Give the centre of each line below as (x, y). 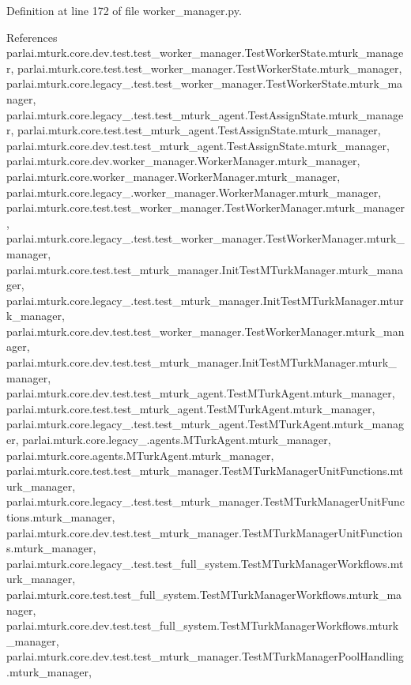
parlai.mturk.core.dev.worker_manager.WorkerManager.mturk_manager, (183, 161)
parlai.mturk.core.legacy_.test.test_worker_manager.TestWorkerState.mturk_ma (205, 83)
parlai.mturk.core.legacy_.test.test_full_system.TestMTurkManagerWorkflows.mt (205, 563)
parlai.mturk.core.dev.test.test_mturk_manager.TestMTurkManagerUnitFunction (205, 532)
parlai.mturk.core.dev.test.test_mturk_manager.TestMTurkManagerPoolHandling (205, 656)
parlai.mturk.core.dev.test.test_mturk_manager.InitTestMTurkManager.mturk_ (202, 362)
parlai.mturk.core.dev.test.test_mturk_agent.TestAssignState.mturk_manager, (198, 145)
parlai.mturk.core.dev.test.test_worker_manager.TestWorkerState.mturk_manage (205, 53)
